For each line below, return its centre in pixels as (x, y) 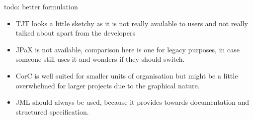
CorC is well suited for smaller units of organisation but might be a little (127, 75)
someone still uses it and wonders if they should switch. (100, 59)
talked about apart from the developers (75, 33)
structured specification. (52, 111)
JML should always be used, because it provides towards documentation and (132, 102)
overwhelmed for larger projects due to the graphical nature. (108, 85)
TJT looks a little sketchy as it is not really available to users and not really (132, 23)
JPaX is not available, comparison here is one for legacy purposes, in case (127, 49)
